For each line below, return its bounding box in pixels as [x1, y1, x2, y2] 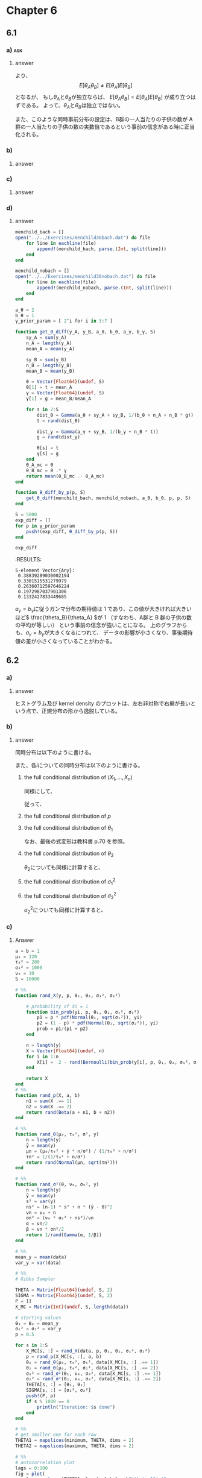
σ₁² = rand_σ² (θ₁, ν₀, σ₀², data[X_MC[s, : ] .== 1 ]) [26, 1370, 162, 1377]
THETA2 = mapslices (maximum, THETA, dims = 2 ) [14, 1443, 134, 1449]
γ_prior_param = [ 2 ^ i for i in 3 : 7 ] [14, 318, 113, 324]
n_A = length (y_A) [26, 340, 72, 347]
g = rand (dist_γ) [37, 434, 80, 440]
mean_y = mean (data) [14, 1254, 67, 1260]
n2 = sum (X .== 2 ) [26, 1104, 72, 1110]
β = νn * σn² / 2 [26, 1227, 65, 1233]
